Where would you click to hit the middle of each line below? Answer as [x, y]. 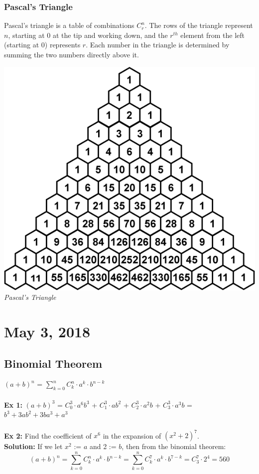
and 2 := [103, 446]
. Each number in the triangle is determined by [158, 45]
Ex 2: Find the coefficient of [48, 435]
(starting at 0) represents [42, 45]
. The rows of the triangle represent [199, 25]
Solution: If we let [33, 446]
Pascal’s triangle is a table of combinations [69, 25]
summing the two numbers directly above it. [71, 54]
